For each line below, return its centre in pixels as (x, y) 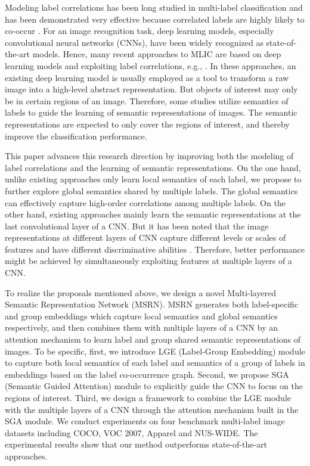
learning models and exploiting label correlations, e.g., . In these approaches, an (151, 65)
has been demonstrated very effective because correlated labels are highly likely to (155, 19)
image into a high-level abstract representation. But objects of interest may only (151, 89)
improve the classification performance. (76, 136)
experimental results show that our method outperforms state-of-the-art (136, 444)
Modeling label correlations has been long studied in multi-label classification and (154, 7)
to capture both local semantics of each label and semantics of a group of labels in (155, 363)
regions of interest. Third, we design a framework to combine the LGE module (148, 397)
